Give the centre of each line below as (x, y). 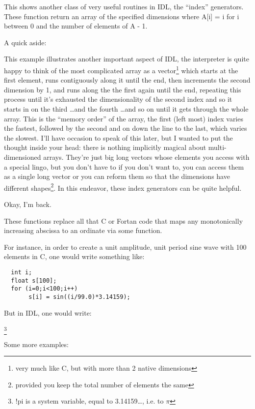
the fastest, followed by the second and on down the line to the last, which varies (126, 128)
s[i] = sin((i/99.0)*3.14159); (79, 297)
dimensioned (23, 157)
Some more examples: (36, 344)
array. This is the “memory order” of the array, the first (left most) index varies (124, 118)
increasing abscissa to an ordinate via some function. (83, 230)
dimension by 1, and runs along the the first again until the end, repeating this (123, 89)
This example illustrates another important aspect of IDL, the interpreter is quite (127, 59)
